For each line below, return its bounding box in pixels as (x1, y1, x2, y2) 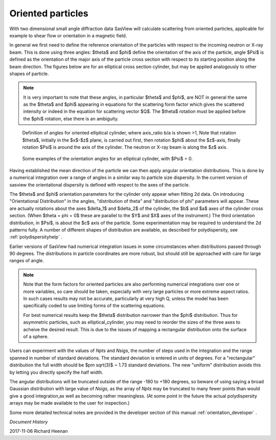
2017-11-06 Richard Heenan (9, 428, 68, 434)
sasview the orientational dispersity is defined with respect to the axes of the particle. (9, 181, 190, 188)
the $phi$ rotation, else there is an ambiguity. (23, 115, 119, 122)
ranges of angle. (9, 258, 44, 264)
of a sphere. (23, 334, 49, 339)
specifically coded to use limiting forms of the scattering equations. (23, 303, 166, 309)
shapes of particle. (9, 71, 49, 77)
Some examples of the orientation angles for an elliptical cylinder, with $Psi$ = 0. (22, 156, 193, 162)
